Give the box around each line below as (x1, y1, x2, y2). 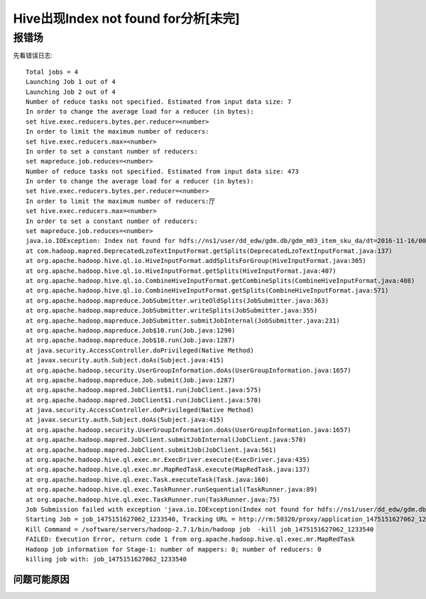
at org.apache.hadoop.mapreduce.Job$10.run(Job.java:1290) (26, 326, 236, 334)
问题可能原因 (13, 573, 70, 585)
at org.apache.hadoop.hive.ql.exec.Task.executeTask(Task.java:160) (26, 475, 269, 483)
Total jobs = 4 (26, 68, 79, 76)
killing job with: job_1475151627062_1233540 (26, 555, 187, 563)
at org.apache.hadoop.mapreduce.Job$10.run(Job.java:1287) (26, 336, 236, 345)
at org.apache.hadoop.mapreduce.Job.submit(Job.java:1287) (26, 376, 236, 384)
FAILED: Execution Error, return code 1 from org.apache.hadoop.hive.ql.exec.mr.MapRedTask (26, 535, 355, 544)
